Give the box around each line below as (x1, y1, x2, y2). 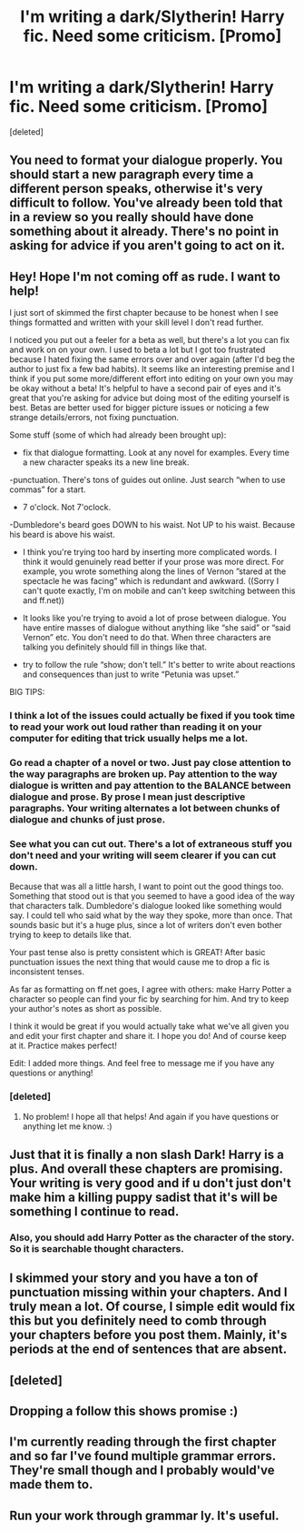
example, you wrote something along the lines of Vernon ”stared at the (22, 566, 287, 577)
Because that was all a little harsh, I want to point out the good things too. (9, 881, 284, 892)
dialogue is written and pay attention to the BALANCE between (9, 779, 291, 791)
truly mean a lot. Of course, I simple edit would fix (9, 1299, 296, 1315)
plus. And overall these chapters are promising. (9, 1161, 283, 1176)
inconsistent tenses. (9, 966, 84, 977)
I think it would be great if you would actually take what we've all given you (9, 1021, 289, 1032)
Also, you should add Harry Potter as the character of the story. (9, 1231, 295, 1244)
